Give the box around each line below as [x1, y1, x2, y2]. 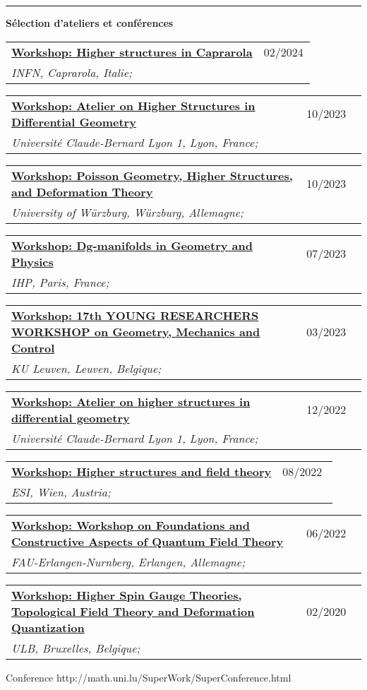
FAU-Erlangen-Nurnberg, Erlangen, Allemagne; [11, 553, 246, 570]
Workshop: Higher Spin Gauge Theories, [11, 586, 242, 603]
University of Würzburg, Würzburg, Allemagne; [11, 203, 243, 220]
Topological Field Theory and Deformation [11, 602, 255, 619]
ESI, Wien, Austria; [11, 483, 111, 500]
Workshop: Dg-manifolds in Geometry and [11, 237, 253, 254]
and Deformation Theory [11, 183, 153, 200]
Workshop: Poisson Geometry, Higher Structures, [11, 167, 293, 184]
